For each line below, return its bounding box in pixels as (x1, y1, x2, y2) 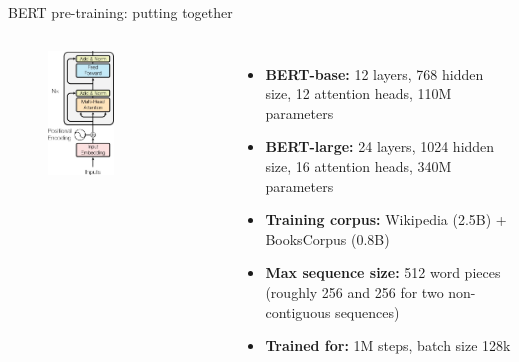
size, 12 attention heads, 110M (265, 83, 452, 104)
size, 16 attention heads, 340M (265, 155, 452, 176)
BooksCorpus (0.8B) (265, 228, 390, 249)
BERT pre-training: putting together (8, 2, 233, 22)
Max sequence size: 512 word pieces (265, 262, 501, 283)
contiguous (265, 301, 331, 322)
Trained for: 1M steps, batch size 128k (265, 335, 511, 356)
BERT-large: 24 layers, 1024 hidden (265, 136, 495, 157)
